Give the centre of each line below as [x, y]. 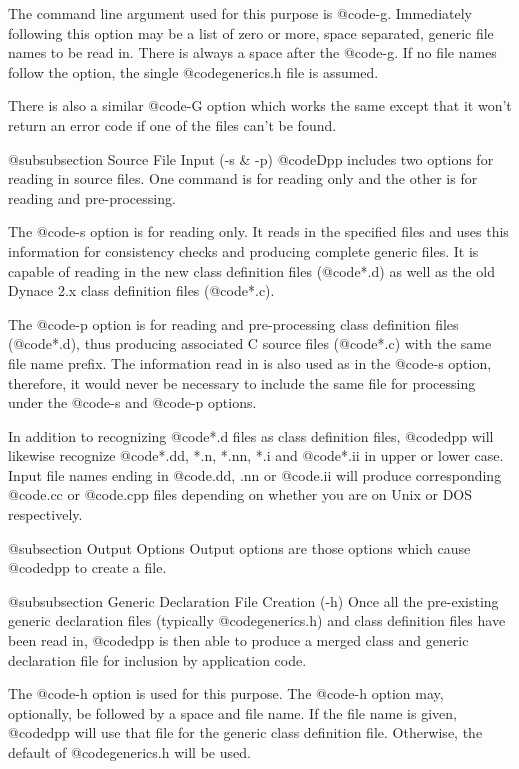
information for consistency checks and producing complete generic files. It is [243, 250]
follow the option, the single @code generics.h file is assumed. [193, 71]
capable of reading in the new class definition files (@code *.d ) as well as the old [251, 270]
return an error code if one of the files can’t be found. [172, 124]
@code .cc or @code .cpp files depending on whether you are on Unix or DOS [240, 494]
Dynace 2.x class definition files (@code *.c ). [141, 290]
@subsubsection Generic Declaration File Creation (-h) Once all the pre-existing [253, 600]
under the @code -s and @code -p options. [132, 402]
